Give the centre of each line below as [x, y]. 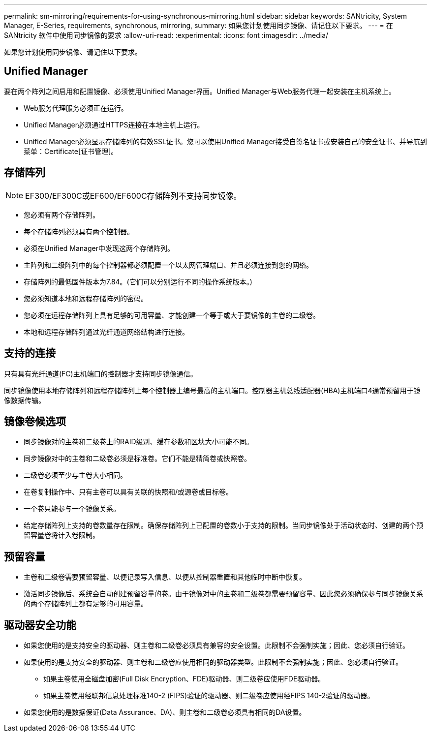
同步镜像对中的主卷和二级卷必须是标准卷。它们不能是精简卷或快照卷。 [137, 459]
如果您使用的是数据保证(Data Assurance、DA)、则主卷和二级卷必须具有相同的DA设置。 [165, 712]
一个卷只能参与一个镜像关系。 [72, 509]
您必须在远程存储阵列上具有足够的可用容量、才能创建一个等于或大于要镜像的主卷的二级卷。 [172, 315]
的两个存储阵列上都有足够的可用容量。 [86, 604]
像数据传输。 [25, 400]
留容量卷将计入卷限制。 [62, 535]
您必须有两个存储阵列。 [62, 215]
